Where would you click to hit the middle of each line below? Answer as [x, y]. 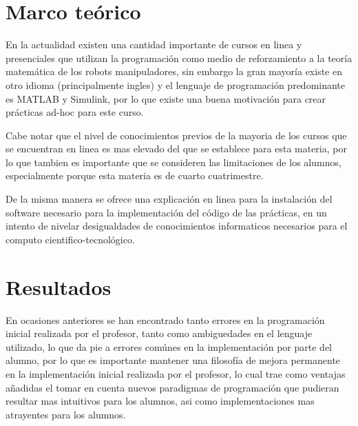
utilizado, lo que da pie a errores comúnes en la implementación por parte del [169, 346]
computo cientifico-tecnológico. [70, 239]
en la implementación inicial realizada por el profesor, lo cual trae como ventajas [176, 373]
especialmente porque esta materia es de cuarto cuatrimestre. [135, 175]
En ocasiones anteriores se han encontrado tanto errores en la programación [165, 319]
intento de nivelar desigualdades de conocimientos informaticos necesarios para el [177, 226]
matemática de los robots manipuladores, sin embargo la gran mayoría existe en [174, 71]
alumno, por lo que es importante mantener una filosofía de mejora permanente [173, 360]
